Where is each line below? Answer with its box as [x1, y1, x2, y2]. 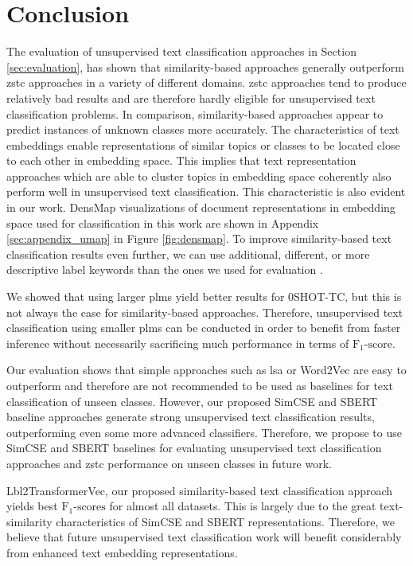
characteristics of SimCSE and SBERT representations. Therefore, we [56, 513, 395, 529]
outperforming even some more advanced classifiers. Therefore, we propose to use [6, 424, 402, 440]
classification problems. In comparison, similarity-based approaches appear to [6, 105, 384, 122]
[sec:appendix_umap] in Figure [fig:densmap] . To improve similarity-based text [6, 230, 392, 247]
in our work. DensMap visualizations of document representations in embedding [6, 199, 395, 216]
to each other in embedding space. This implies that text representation [6, 152, 357, 169]
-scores [73, 502, 106, 513]
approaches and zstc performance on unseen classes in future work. [6, 455, 332, 471]
